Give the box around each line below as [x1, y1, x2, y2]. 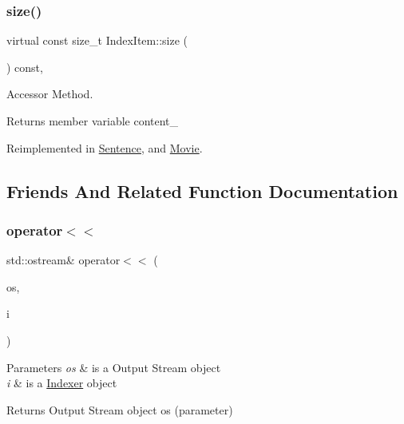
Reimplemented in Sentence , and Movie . [6, 139, 203, 156]
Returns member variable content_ [6, 113, 179, 129]
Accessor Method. [6, 85, 93, 102]
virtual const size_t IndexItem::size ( [6, 32, 188, 49]
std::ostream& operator [6, 252, 121, 268]
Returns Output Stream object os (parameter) [6, 401, 233, 418]
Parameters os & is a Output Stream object [6, 359, 221, 375]
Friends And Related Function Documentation [6, 178, 398, 203]
